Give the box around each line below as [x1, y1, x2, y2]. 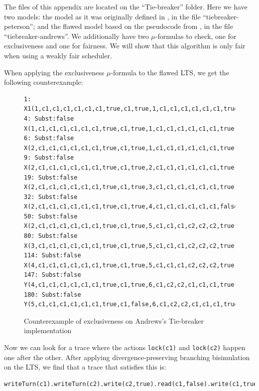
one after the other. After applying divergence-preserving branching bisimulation [4, 352, 250, 362]
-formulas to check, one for [155, 30, 237, 41]
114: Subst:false [24, 252, 81, 259]
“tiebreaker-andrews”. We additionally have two [4, 30, 149, 41]
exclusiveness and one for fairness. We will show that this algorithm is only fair [4, 40, 246, 51]
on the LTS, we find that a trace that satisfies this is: [4, 362, 166, 372]
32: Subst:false [24, 193, 78, 200]
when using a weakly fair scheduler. [4, 50, 112, 60]
